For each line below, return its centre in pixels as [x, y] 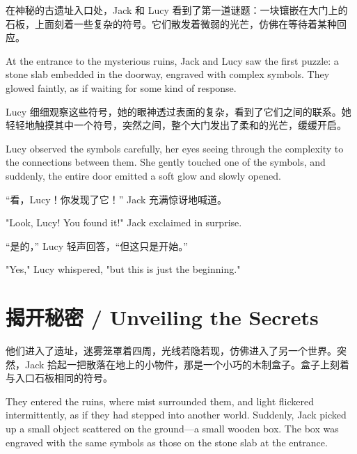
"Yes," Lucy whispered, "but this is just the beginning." [123, 269]
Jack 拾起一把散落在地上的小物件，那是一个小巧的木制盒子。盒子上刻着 [187, 364]
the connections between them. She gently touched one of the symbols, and [166, 162]
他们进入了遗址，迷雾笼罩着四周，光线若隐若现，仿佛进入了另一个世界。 [171, 351]
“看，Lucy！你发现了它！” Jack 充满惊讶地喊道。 [117, 199]
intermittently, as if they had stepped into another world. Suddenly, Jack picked [176, 415]
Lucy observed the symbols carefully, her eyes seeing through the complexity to [175, 148]
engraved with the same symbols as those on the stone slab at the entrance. [167, 442]
